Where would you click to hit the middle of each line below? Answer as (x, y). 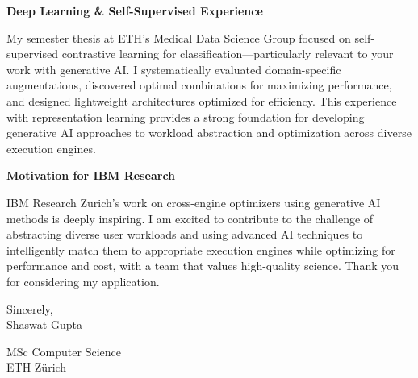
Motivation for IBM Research (91, 175)
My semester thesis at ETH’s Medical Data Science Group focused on (179, 37)
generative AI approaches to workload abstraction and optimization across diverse (209, 133)
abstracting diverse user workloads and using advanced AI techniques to (185, 234)
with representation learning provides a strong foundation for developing (186, 116)
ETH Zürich (37, 367)
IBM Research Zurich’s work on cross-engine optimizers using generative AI (194, 202)
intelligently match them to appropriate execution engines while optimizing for (201, 249)
